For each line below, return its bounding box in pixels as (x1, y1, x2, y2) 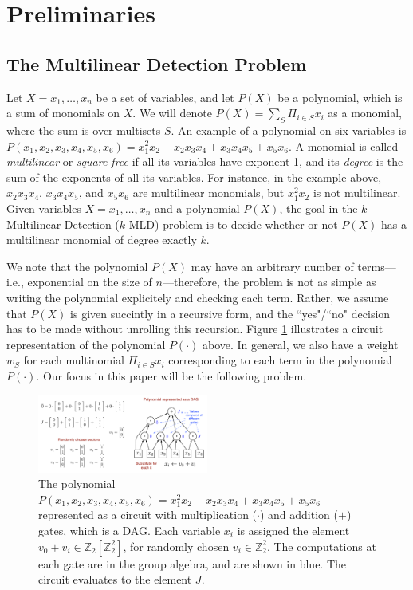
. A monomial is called (288, 137, 399, 154)
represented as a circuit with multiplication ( (38, 506, 258, 523)
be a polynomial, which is (277, 88, 403, 105)
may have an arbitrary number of (191, 258, 354, 274)
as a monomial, (328, 104, 402, 121)
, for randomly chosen (123, 537, 230, 554)
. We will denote (132, 104, 212, 121)
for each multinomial (23, 352, 124, 368)
